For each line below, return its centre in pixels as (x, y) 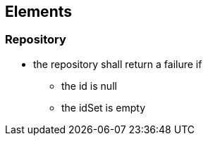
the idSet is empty (104, 107)
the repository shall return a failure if (118, 64)
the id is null (89, 86)
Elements (39, 12)
